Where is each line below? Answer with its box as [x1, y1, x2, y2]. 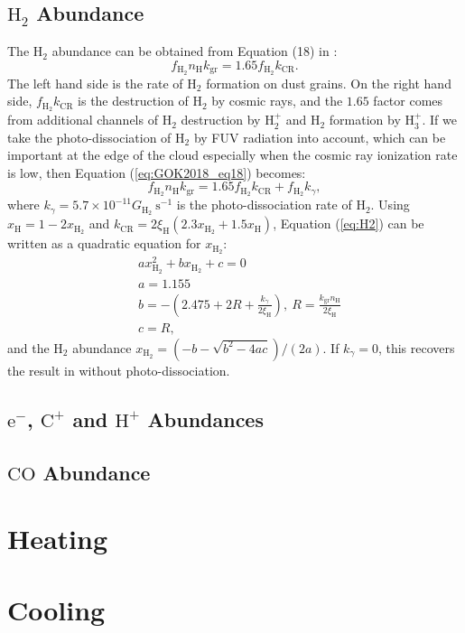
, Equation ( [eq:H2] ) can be [273, 214, 424, 233]
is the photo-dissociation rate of [176, 195, 352, 214]
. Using [370, 195, 410, 214]
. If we [422, 110, 457, 129]
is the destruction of [78, 91, 189, 110]
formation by [329, 110, 401, 129]
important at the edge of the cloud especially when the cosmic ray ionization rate [7, 145, 458, 164]
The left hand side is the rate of [7, 73, 183, 92]
